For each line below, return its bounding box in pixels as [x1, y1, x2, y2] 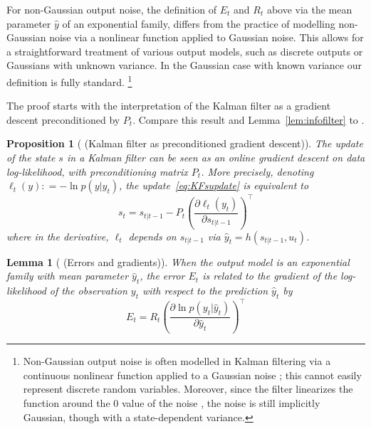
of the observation [49, 283, 127, 298]
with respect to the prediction [142, 283, 268, 298]
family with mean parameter [6, 268, 129, 283]
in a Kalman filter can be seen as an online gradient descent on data [66, 150, 365, 164]
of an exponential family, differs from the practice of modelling [62, 16, 335, 31]
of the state [6, 150, 56, 164]
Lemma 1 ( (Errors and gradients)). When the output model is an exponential [6, 254, 350, 269]
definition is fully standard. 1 [6, 72, 132, 89]
